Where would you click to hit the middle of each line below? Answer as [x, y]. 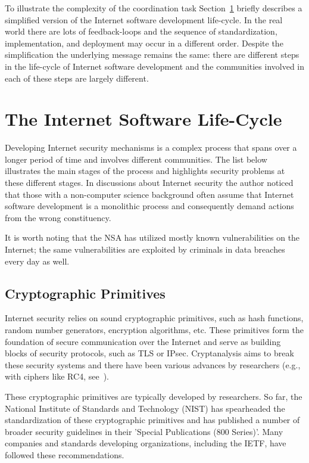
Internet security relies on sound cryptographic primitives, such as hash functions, [154, 318]
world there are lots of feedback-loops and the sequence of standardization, [141, 31]
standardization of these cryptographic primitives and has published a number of [152, 420]
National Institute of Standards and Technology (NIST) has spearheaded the [145, 408]
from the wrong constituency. [58, 217]
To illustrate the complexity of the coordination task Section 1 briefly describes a [154, 8]
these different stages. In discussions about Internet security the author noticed [149, 183]
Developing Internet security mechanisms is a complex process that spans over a [151, 147]
